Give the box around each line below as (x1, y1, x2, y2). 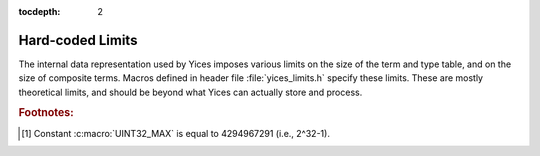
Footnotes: (18, 106, 74, 120)
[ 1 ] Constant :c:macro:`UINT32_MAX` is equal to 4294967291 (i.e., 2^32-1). (21, 127, 330, 139)
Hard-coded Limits (18, 31, 138, 49)
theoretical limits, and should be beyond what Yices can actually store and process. (18, 86, 363, 98)
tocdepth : (18, 6, 61, 17)
